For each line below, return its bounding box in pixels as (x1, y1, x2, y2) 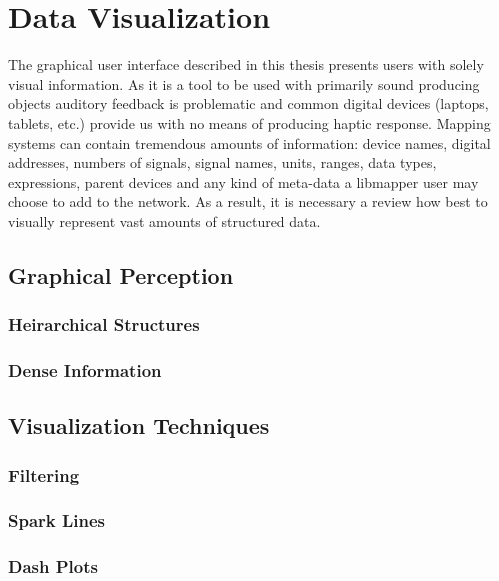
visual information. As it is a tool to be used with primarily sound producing (8, 73, 480, 94)
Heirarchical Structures (8, 312, 200, 337)
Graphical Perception (8, 259, 234, 290)
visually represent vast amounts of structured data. (8, 210, 321, 231)
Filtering (8, 462, 80, 487)
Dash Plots (8, 554, 98, 579)
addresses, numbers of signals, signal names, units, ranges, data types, (8, 152, 437, 173)
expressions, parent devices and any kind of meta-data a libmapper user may (8, 171, 479, 192)
